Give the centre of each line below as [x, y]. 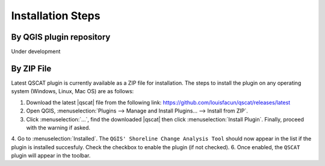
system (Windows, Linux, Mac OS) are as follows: [73, 91]
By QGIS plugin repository [61, 37]
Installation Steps [56, 16]
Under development [36, 52]
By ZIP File [31, 68]
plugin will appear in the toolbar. [51, 156]
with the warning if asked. [58, 128]
